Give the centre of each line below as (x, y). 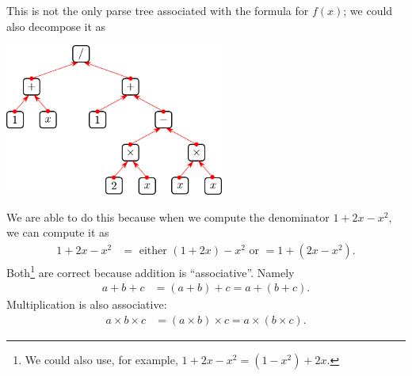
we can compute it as (58, 232)
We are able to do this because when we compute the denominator (168, 216)
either (153, 251)
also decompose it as (56, 26)
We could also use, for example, (101, 359)
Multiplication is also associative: (87, 304)
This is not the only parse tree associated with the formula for (158, 10)
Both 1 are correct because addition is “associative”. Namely (151, 271)
